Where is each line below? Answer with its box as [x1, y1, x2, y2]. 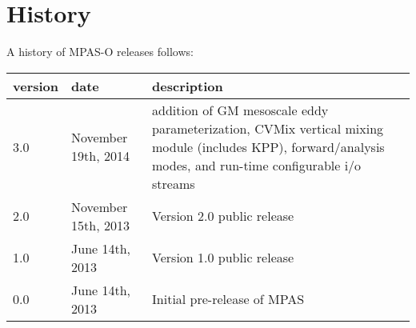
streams [152, 174, 195, 193]
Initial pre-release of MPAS [152, 290, 305, 309]
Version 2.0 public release [152, 206, 294, 226]
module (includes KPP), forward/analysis [152, 137, 385, 156]
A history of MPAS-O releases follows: [6, 43, 194, 60]
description [152, 76, 223, 95]
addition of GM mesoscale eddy [152, 100, 329, 119]
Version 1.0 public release [152, 248, 294, 267]
